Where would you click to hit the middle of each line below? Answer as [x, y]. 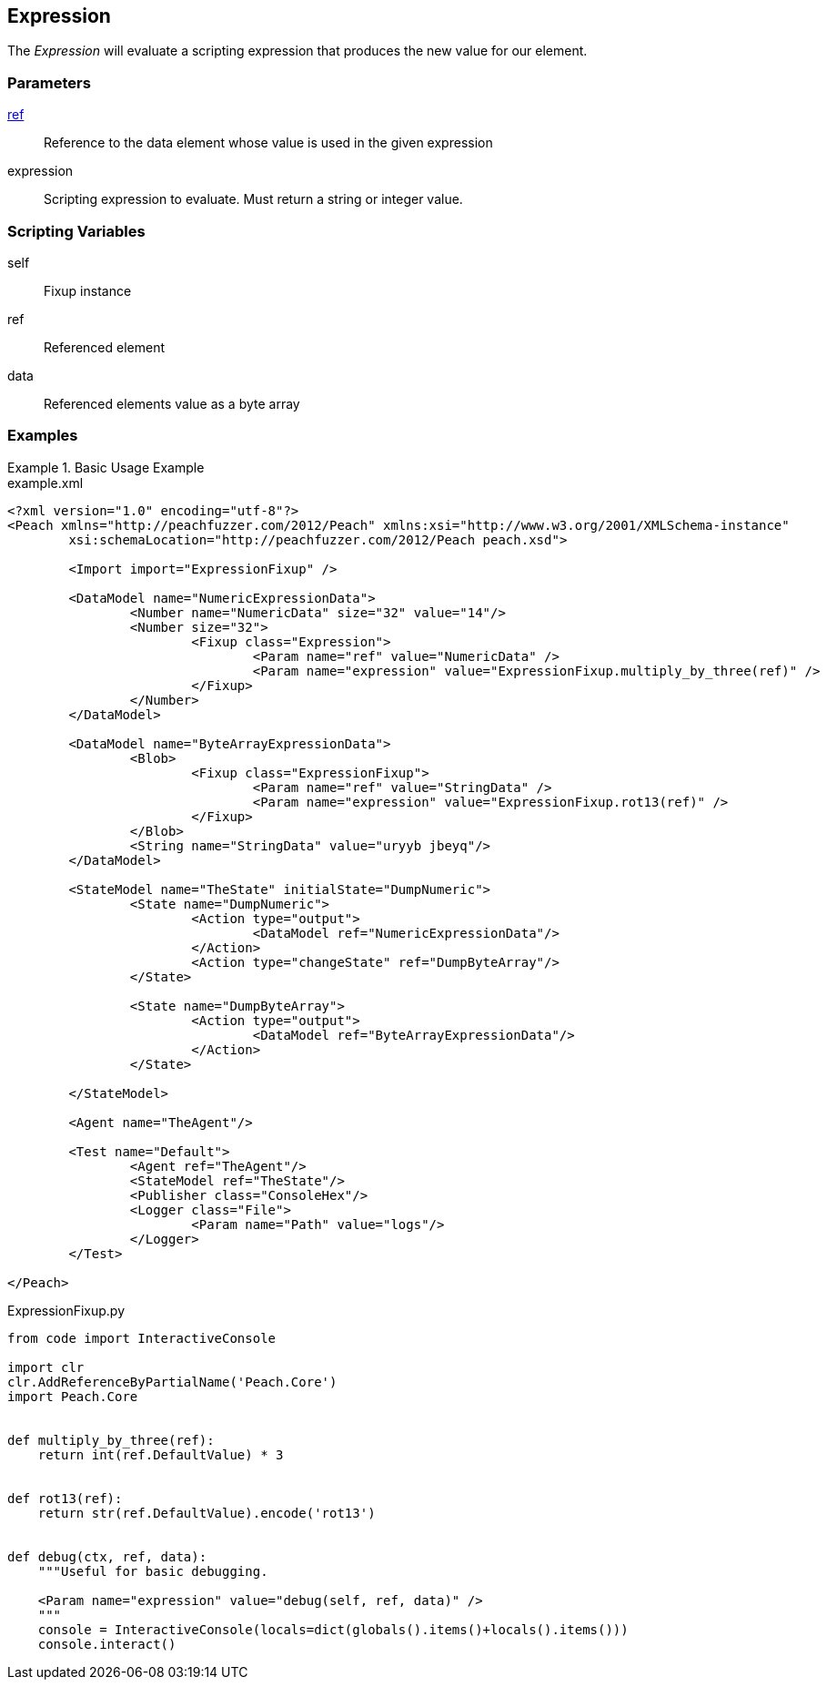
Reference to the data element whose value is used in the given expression [268, 143]
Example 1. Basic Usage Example [106, 467]
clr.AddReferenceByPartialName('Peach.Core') [172, 1382]
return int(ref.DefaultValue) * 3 [161, 1454]
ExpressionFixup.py [66, 1310]
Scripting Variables [76, 231]
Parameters [49, 82]
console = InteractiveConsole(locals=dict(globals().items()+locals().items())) [333, 1629]
